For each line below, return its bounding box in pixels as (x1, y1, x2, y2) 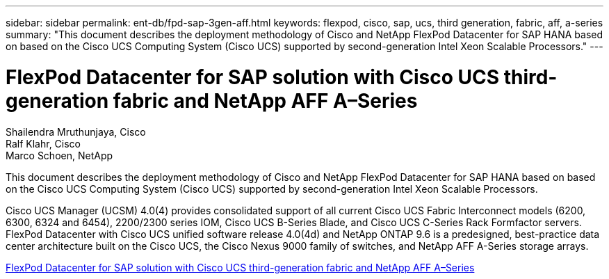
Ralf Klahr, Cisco (6, 137, 81, 150)
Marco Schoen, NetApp (6, 149, 113, 161)
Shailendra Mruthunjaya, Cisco (6, 125, 146, 138)
